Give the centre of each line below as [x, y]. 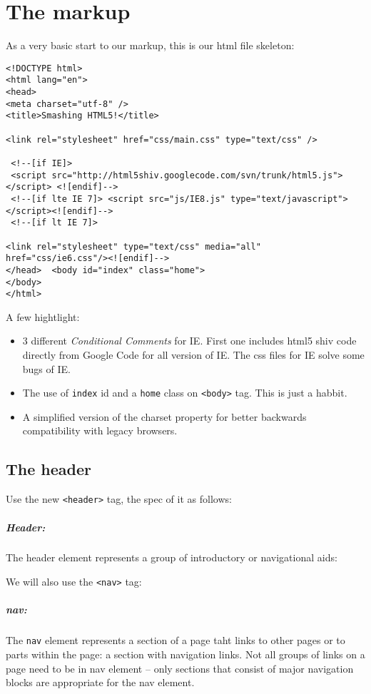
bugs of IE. [46, 368]
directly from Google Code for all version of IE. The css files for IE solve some [193, 355]
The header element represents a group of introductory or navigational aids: [172, 557]
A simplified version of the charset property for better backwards [164, 416]
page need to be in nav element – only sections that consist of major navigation [180, 668]
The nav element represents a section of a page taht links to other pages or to [176, 640]
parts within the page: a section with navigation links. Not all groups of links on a [185, 654]
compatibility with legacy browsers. [100, 430]
